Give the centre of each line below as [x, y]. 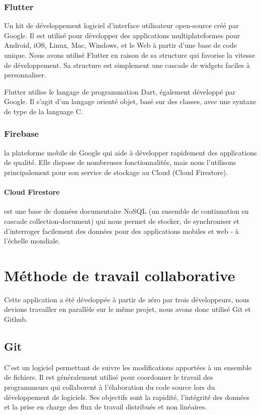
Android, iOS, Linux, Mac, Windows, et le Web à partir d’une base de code [120, 45]
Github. [16, 319]
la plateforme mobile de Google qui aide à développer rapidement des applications [130, 152]
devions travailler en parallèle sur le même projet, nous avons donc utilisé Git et [127, 309]
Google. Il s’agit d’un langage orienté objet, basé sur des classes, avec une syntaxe [130, 101]
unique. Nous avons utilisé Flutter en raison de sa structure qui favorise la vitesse [129, 55]
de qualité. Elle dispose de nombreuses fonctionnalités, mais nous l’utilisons [120, 162]
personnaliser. [25, 75]
